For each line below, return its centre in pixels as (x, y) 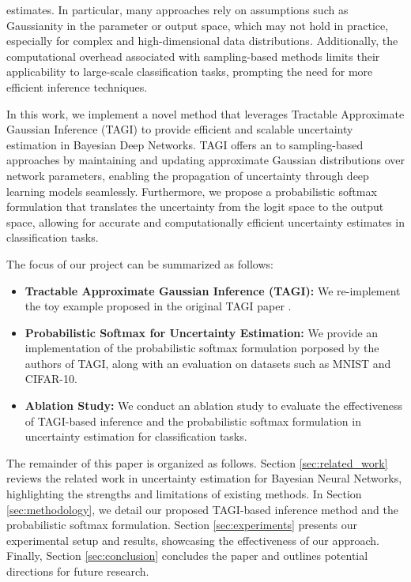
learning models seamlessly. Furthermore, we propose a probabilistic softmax (192, 191)
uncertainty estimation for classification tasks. (136, 436)
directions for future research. (78, 571)
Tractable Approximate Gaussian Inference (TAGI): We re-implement (213, 290)
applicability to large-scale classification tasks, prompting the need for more (190, 71)
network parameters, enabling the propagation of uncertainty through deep (188, 175)
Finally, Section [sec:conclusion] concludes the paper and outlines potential (187, 556)
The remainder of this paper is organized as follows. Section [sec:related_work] (197, 462)
